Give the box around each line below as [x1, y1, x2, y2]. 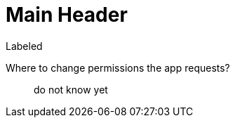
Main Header [6, 3, 128, 27]
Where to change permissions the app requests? [6, 61, 230, 74]
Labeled [6, 39, 43, 52]
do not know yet [34, 83, 108, 96]
